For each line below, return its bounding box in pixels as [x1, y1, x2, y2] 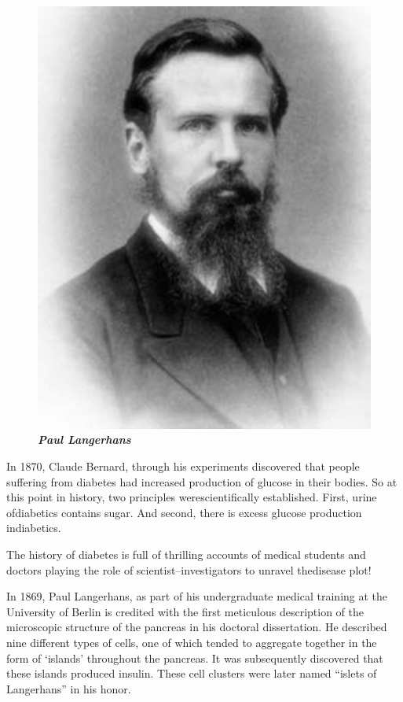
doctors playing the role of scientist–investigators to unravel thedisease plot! [6, 561, 372, 578]
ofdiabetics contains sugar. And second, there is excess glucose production [6, 504, 362, 520]
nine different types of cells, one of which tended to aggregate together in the [6, 634, 377, 650]
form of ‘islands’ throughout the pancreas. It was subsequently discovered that [6, 649, 383, 666]
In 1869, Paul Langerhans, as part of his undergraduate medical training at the [6, 588, 388, 604]
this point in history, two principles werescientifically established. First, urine [6, 489, 377, 505]
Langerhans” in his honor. [6, 680, 131, 696]
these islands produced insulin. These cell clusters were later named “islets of [6, 665, 377, 682]
